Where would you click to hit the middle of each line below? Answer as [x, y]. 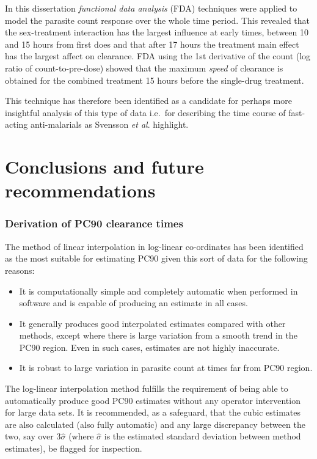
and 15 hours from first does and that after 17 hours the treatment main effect [152, 44]
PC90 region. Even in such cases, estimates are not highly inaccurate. [149, 347]
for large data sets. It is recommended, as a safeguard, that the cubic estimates [153, 412]
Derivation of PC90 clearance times [94, 223]
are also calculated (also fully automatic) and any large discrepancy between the [155, 424]
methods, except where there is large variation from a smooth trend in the [158, 335]
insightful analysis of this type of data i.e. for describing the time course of [145, 112]
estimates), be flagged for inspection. [74, 448]
